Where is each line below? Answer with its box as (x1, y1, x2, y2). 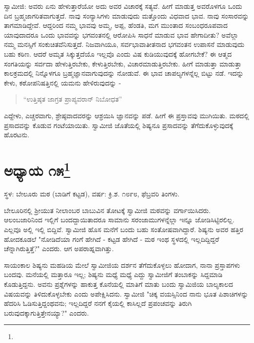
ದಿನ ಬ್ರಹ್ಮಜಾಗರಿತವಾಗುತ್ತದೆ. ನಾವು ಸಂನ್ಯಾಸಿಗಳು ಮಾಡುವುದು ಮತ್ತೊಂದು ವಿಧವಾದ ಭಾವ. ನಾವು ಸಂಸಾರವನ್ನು (4, 10, 249, 21)
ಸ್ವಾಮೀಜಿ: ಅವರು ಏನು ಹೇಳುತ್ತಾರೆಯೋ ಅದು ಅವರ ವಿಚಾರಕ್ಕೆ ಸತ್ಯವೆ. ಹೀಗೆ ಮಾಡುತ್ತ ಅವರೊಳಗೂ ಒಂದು (4, 1, 242, 11)
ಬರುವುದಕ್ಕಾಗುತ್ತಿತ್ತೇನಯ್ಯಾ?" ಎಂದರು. (4, 307, 89, 318)
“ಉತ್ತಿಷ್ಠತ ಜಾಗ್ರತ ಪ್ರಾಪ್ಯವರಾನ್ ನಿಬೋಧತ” (23, 94, 122, 104)
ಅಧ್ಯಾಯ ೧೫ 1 (4, 158, 70, 180)
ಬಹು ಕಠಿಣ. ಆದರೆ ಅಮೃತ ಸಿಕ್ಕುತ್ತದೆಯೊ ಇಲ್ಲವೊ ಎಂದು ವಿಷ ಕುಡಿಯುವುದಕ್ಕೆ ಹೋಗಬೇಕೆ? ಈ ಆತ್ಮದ (4, 48, 232, 59)
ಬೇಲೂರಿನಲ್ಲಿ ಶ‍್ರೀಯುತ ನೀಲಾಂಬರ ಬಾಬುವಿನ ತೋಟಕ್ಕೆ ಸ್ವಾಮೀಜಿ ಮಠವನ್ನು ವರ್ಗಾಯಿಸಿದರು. (4, 205, 211, 215)
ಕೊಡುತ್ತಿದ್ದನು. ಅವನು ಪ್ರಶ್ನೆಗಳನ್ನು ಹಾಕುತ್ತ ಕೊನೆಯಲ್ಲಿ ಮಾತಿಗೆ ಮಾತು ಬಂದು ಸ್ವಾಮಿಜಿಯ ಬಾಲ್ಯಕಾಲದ (4, 279, 233, 289)
